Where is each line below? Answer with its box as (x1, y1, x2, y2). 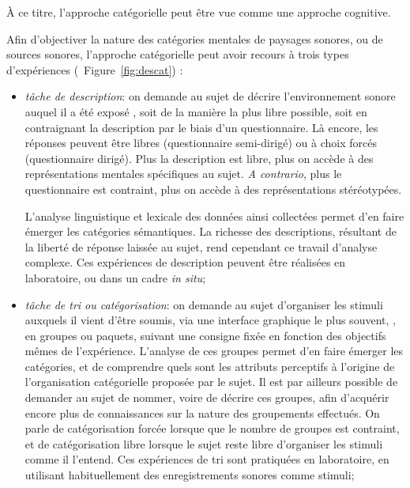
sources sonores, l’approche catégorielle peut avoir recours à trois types (6, 46, 349, 62)
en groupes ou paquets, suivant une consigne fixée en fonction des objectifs (24, 327, 386, 343)
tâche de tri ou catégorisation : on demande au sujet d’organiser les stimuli (24, 296, 383, 312)
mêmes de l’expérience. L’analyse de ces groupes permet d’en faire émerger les (24, 342, 404, 359)
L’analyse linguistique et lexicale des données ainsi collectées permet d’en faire (24, 207, 404, 224)
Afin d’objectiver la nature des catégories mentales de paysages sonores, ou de (6, 30, 383, 47)
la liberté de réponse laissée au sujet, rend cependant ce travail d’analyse (24, 238, 378, 255)
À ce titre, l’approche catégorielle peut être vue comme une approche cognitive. (6, 4, 391, 20)
